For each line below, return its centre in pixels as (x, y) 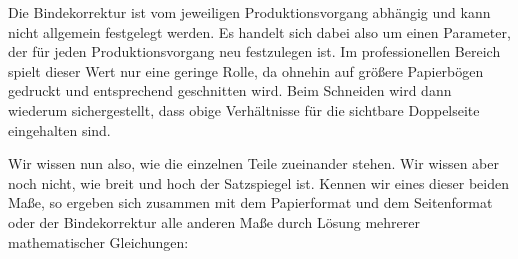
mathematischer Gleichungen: (98, 241)
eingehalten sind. (59, 129)
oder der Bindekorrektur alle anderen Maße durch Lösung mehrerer (214, 221)
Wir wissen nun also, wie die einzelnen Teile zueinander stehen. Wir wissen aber (253, 163)
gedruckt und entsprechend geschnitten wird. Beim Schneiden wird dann (230, 90)
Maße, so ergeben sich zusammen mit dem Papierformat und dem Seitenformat (250, 202)
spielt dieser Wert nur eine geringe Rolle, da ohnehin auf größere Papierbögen (246, 70)
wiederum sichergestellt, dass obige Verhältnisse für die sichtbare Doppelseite (244, 109)
